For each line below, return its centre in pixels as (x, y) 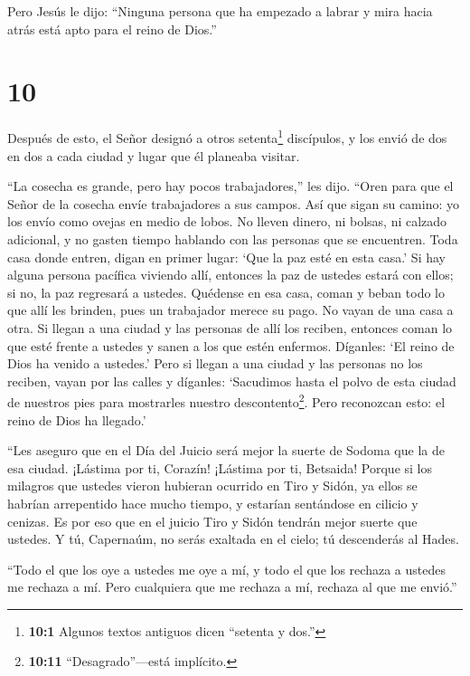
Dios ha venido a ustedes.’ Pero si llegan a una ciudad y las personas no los (215, 363)
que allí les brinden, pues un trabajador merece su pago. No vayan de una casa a (230, 310)
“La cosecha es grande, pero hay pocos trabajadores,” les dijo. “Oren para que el (230, 186)
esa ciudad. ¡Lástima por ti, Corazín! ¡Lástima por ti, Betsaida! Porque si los (220, 467)
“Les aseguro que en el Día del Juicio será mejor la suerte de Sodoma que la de (226, 450)
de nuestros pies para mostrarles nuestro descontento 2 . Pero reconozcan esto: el (226, 400)
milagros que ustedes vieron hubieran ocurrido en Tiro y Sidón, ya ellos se (212, 486)
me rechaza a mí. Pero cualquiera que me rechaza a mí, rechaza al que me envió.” (232, 587)
